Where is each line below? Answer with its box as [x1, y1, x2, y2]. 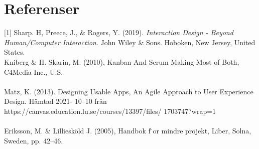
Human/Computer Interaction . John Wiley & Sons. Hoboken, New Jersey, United [4, 37, 255, 47]
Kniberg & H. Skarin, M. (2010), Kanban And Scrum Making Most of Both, [4, 56, 239, 67]
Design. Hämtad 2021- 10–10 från [4, 96, 107, 106]
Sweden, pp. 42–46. [4, 135, 63, 145]
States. [4, 47, 25, 57]
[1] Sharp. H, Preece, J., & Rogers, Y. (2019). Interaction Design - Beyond [4, 27, 233, 38]
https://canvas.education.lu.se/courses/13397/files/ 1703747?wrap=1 [4, 105, 216, 116]
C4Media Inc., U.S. [4, 66, 63, 77]
